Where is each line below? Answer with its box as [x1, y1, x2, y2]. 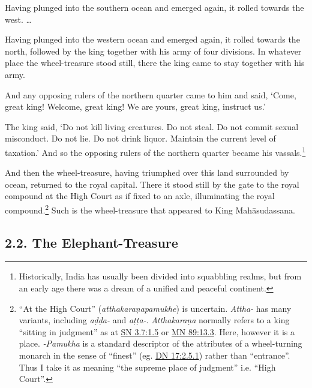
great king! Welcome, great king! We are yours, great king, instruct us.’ [5, 100, 266, 113]
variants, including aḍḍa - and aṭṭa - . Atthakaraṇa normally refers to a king [19, 314, 290, 326]
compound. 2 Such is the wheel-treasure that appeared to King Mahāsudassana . [5, 201, 295, 216]
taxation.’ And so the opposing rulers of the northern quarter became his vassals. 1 [5, 144, 306, 158]
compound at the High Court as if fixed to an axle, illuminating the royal [5, 190, 275, 202]
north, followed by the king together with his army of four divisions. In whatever [5, 44, 302, 57]
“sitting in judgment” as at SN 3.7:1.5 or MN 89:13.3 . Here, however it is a [19, 325, 295, 338]
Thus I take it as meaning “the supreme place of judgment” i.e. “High [19, 360, 276, 373]
